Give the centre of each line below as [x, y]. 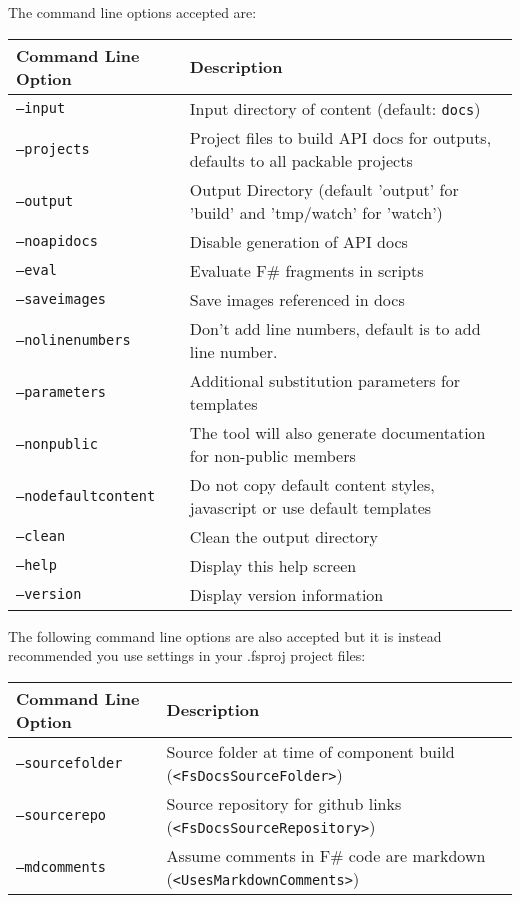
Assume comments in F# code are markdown [326, 855]
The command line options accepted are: [132, 12]
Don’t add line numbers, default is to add [335, 328]
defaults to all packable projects [301, 160]
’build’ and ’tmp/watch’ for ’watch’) [316, 212]
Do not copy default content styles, [312, 484]
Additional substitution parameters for [325, 380]
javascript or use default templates [310, 507]
